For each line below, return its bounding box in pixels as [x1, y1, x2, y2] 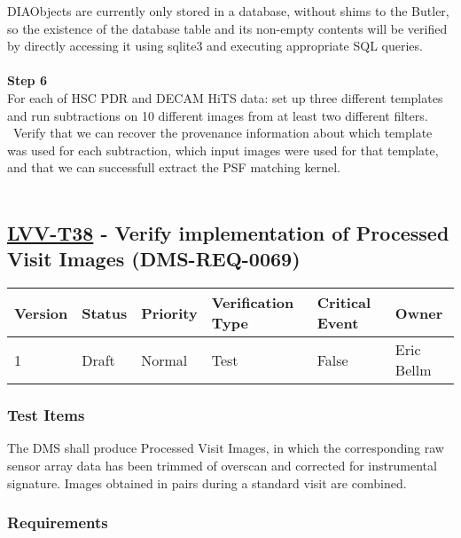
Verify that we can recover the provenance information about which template [12, 123, 433, 142]
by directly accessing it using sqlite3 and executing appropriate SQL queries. [7, 36, 423, 55]
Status [82, 302, 128, 323]
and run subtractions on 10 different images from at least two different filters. [7, 106, 428, 124]
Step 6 [7, 71, 47, 90]
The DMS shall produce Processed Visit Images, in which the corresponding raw [7, 439, 444, 457]
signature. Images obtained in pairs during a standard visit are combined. [7, 473, 407, 492]
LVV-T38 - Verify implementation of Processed [7, 218, 449, 246]
